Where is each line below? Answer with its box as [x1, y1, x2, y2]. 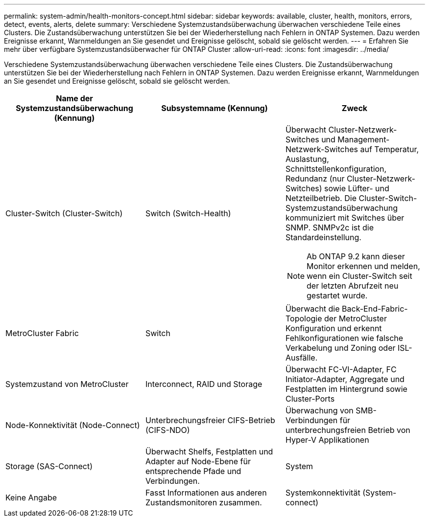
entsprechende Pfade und [145, 466, 241, 476]
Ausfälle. [285, 353, 318, 362]
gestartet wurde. [307, 291, 368, 300]
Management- [337, 135, 390, 144]
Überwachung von [285, 406, 354, 415]
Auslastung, [285, 154, 329, 164]
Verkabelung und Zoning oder [285, 343, 396, 353]
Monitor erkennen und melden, [307, 261, 420, 271]
